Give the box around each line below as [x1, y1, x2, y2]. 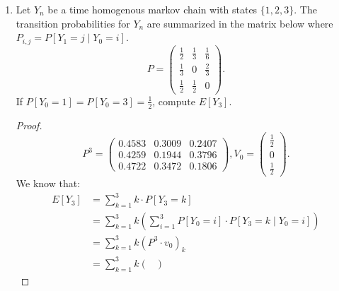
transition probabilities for [16, 16, 130, 30]
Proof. [16, 117, 42, 132]
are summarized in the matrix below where [146, 16, 333, 30]
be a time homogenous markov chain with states [47, 2, 258, 16]
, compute [152, 93, 195, 108]
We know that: [16, 176, 81, 191]
